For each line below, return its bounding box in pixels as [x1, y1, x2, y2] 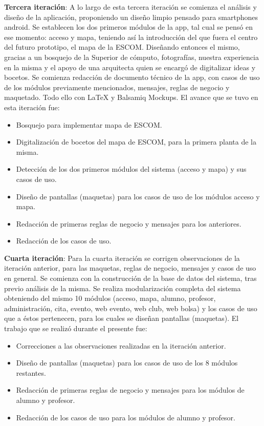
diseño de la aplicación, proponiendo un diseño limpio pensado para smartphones [4, 11, 258, 22]
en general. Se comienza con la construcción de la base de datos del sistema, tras [4, 273, 257, 283]
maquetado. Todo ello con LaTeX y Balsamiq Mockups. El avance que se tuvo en [4, 92, 258, 103]
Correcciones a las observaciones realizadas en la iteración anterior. [16, 340, 226, 351]
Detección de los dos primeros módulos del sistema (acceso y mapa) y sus [16, 164, 247, 174]
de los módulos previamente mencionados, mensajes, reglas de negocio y [4, 82, 230, 92]
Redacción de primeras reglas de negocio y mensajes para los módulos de [16, 384, 245, 395]
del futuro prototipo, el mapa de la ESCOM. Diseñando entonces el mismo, [4, 42, 240, 52]
